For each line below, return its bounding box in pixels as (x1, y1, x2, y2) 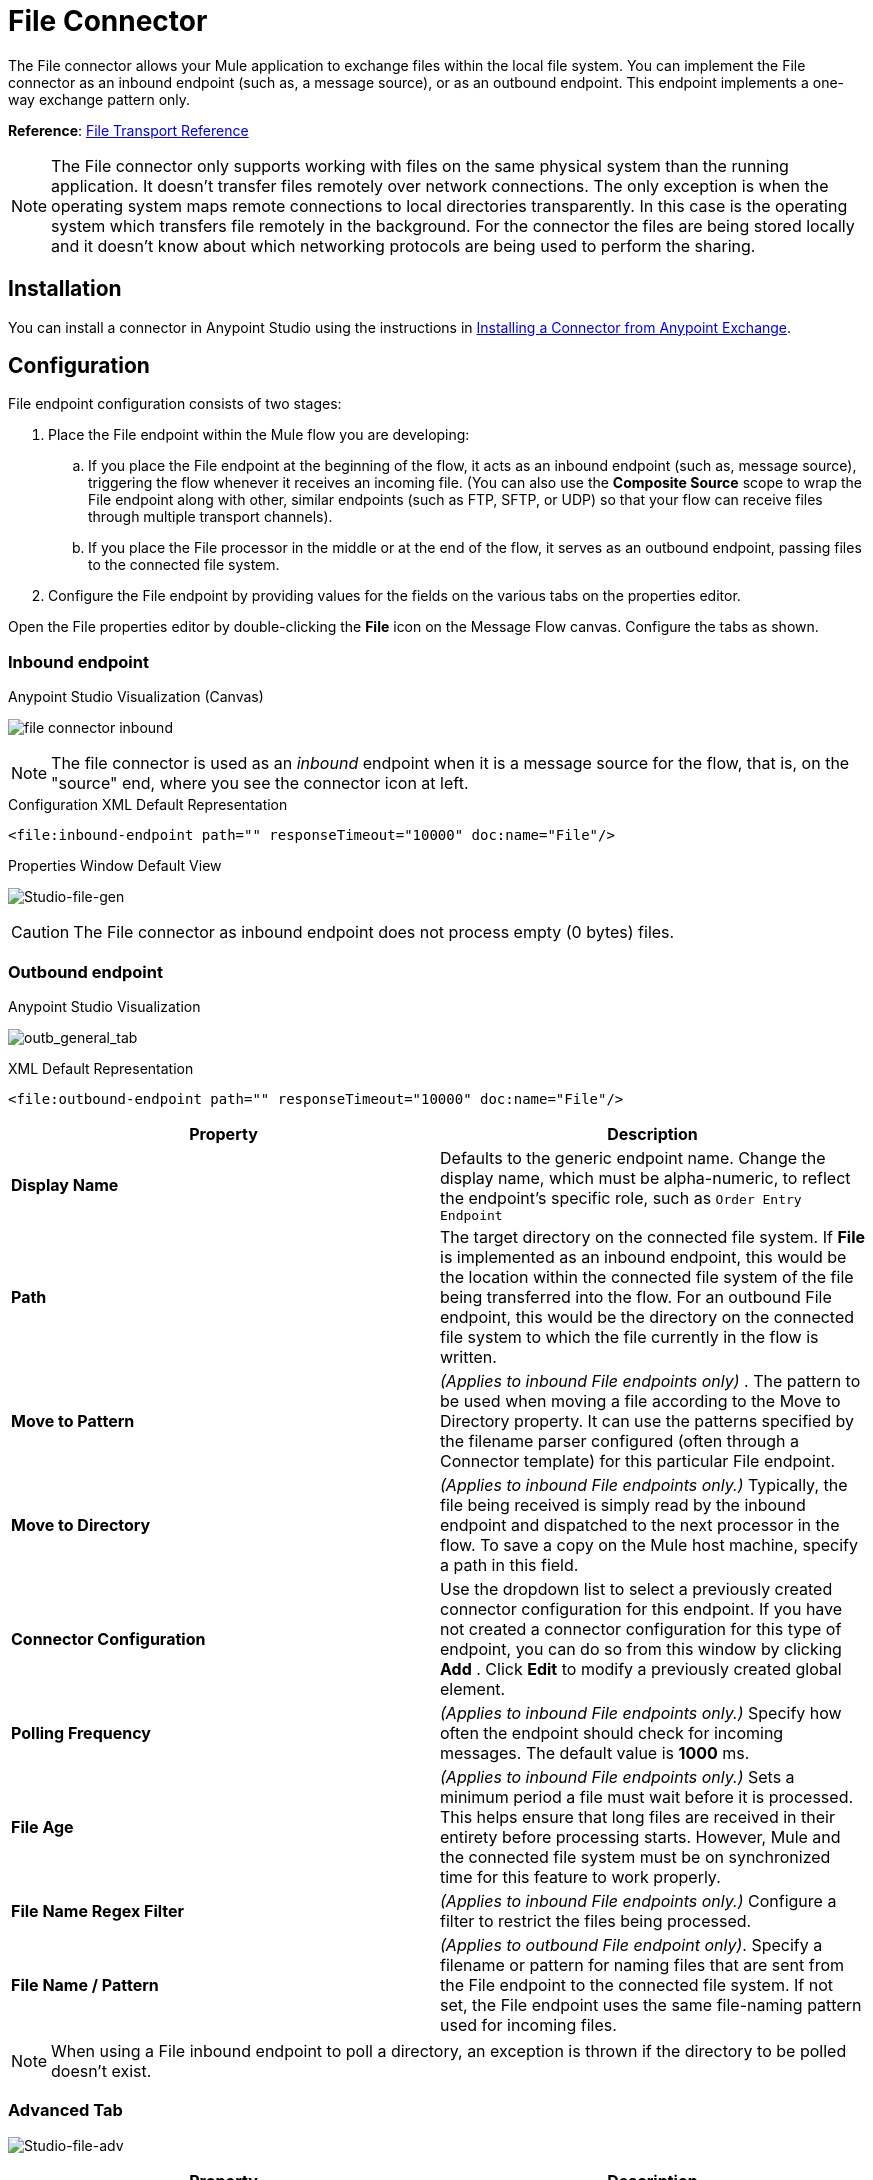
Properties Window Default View (8, 857, 222, 875)
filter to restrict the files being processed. (440, 1910, 752, 1931)
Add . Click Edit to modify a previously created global (440, 1658, 842, 1679)
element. (440, 1678, 506, 1699)
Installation (8, 276, 122, 302)
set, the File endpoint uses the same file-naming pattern (440, 1994, 862, 2015)
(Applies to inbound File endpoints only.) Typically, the (440, 1474, 848, 1495)
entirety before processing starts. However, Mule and (440, 1826, 841, 1847)
